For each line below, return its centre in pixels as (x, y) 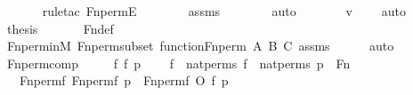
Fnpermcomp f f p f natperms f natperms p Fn (178, 63)
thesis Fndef (60, 28)
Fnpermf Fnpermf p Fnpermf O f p (124, 80)
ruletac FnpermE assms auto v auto (224, 11)
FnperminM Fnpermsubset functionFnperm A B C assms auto (200, 46)
